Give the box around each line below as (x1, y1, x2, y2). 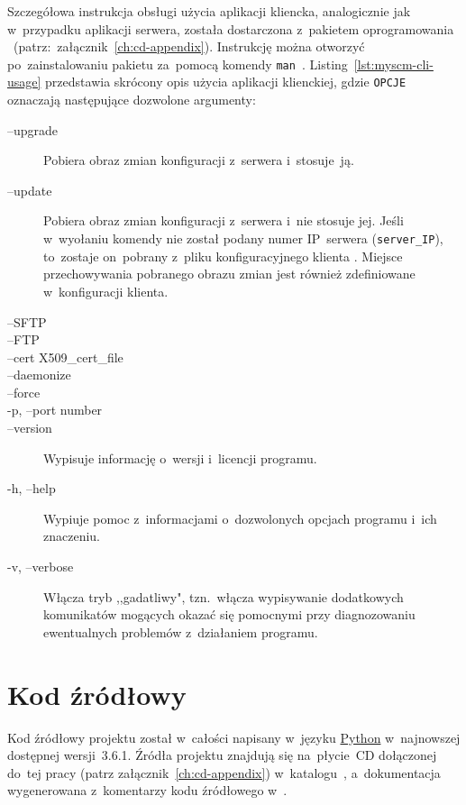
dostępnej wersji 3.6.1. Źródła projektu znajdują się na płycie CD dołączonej (7, 746, 437, 764)
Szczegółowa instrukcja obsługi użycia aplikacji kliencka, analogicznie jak (7, 2, 411, 20)
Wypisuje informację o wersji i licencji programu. (43, 448, 317, 467)
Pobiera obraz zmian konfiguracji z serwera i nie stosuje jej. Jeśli (43, 211, 404, 230)
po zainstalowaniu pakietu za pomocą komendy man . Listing (7, 54, 348, 73)
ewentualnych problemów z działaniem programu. (43, 622, 318, 641)
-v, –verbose (7, 557, 74, 576)
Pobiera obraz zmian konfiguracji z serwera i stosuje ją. (43, 151, 354, 169)
